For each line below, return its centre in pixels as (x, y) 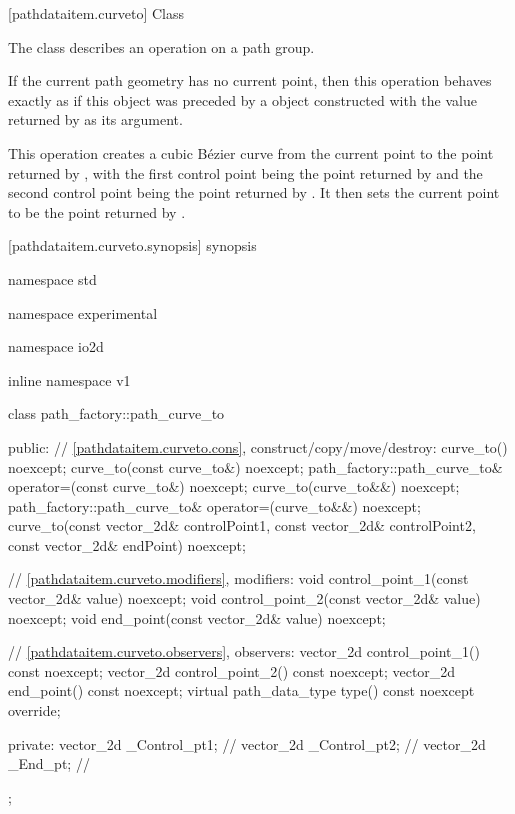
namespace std (52, 278)
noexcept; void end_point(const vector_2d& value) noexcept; (197, 617)
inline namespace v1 (69, 379)
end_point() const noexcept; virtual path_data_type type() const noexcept (241, 690)
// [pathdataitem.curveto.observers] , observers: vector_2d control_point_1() (244, 651)
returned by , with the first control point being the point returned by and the (245, 172)
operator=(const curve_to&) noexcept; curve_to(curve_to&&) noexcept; (234, 486)
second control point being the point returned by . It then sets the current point (254, 192)
